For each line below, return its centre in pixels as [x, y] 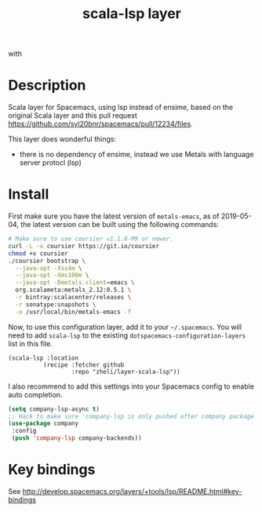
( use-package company [44, 424]
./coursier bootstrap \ [47, 261]
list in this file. [31, 343]
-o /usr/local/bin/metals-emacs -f [73, 312]
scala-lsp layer [132, 14]
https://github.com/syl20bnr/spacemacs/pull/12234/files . [101, 124]
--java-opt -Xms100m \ [52, 276]
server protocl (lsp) [51, 163]
